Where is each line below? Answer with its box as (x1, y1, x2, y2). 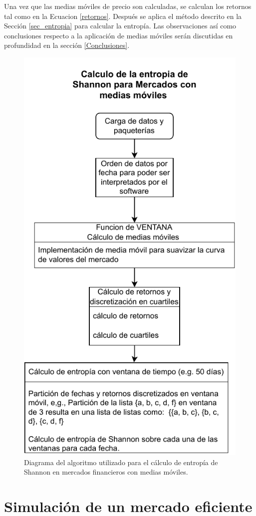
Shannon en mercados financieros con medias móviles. (24, 467, 188, 477)
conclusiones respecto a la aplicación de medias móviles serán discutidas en (4, 30, 233, 40)
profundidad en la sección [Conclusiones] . (4, 40, 130, 50)
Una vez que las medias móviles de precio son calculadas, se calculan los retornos (4, 1, 252, 11)
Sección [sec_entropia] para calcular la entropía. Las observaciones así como (4, 20, 237, 31)
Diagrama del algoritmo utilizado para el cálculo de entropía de (24, 457, 218, 467)
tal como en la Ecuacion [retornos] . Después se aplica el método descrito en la (4, 10, 242, 21)
